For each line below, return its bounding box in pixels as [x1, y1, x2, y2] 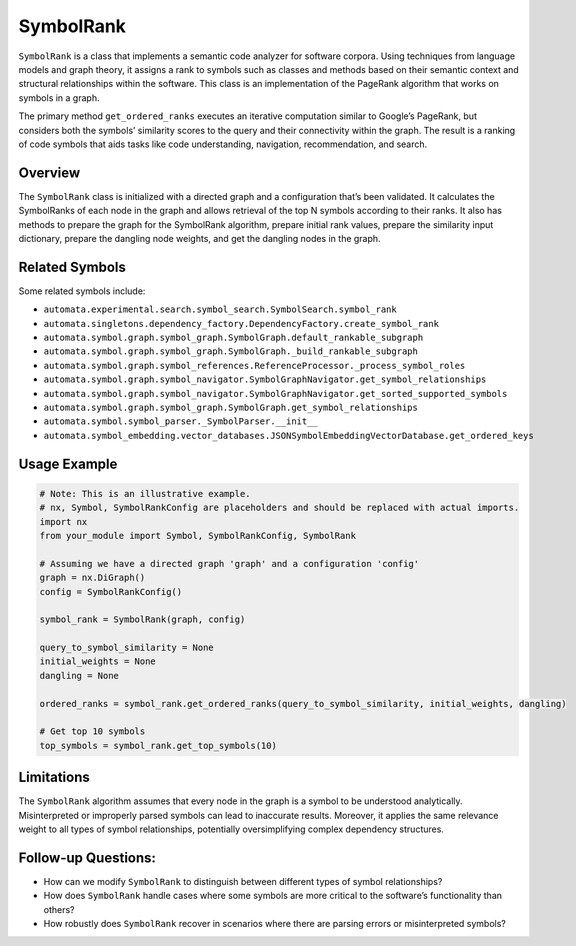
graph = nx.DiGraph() [39, 572, 146, 584]
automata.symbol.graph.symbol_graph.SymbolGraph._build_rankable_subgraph [43, 346, 419, 357]
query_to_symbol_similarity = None [39, 642, 214, 654]
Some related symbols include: [18, 285, 146, 297]
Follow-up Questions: [18, 849, 157, 866]
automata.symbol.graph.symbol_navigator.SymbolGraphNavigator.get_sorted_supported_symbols [43, 388, 508, 399]
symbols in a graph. [18, 91, 100, 104]
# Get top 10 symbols [39, 726, 146, 737]
